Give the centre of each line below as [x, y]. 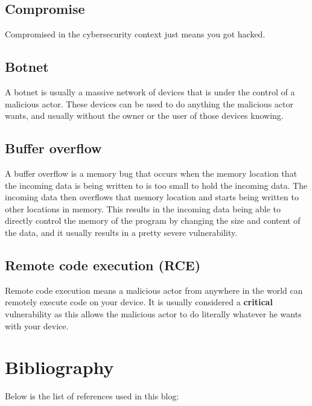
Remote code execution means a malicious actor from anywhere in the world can [154, 290]
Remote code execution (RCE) [103, 265]
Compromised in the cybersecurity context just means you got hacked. [135, 34]
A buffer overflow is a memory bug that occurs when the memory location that [151, 173]
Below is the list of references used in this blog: [92, 396]
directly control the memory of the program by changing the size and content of [153, 220]
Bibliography [59, 367]
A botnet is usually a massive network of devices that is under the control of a [150, 92]
